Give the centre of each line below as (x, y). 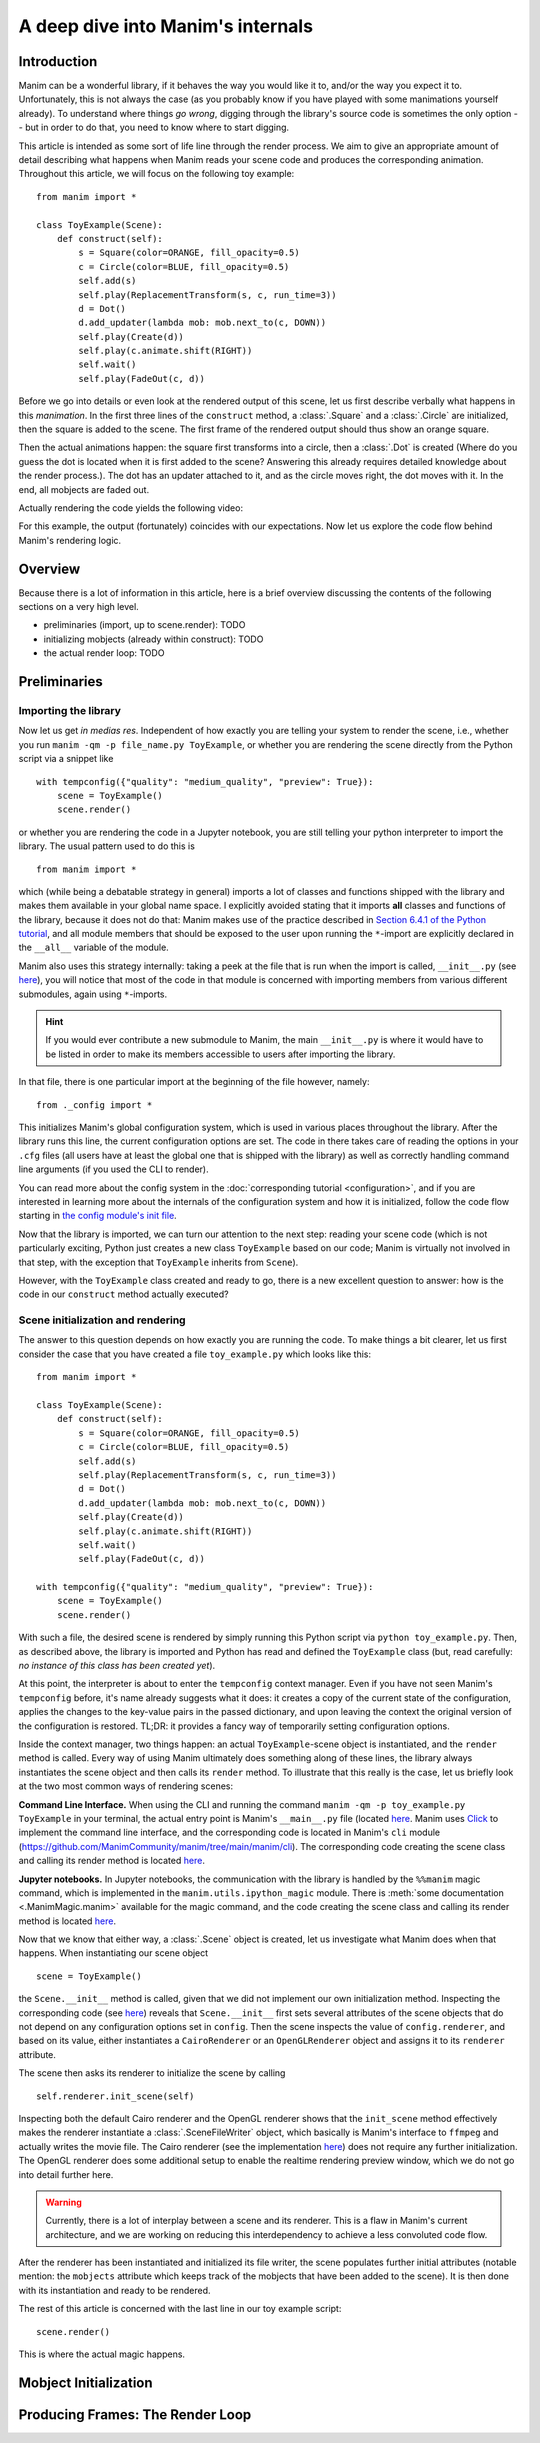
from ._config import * (94, 1104)
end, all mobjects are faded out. (84, 489)
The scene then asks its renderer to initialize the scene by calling (152, 2073)
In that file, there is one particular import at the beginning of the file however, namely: (194, 1082)
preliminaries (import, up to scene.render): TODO (144, 625)
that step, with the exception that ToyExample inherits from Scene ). (158, 1262)
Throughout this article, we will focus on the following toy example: (156, 174)
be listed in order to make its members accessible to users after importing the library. (220, 1054)
